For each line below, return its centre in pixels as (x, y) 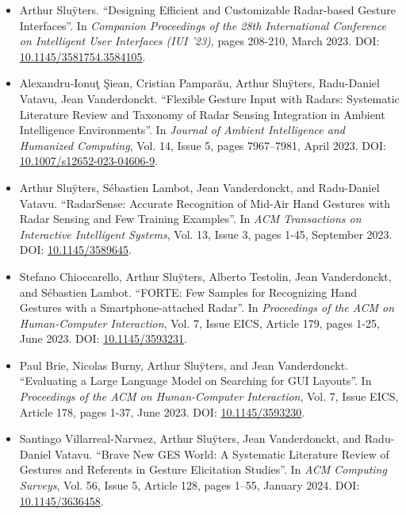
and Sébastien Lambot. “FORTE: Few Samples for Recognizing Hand (188, 292)
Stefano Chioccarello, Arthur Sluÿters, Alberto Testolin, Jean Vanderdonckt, (205, 276)
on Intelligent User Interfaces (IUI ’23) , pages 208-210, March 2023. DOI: (199, 41)
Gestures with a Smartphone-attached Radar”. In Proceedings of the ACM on (207, 307)
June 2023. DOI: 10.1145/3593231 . (103, 338)
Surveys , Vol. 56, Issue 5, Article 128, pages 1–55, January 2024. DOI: (190, 485)
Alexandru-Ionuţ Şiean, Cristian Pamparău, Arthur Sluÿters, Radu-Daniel (199, 83)
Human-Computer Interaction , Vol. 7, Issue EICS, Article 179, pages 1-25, (199, 323)
